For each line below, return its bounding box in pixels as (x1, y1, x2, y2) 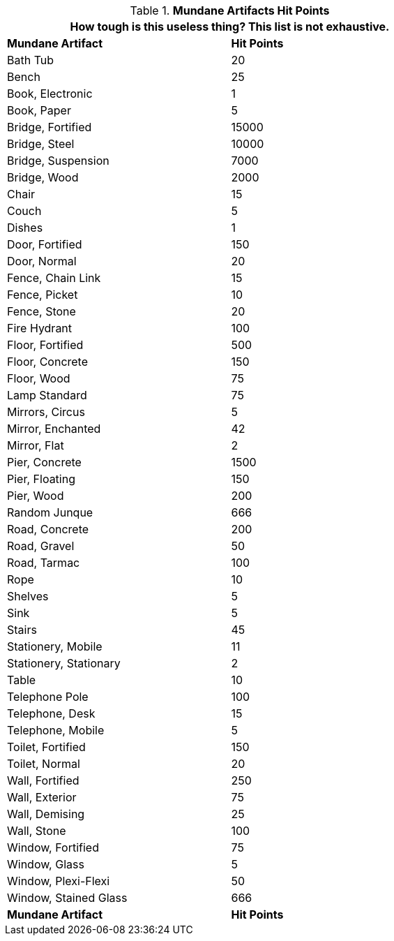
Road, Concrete (7, 522, 89, 536)
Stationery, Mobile (7, 639, 103, 653)
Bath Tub (7, 53, 54, 67)
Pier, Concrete (7, 455, 82, 469)
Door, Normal (7, 254, 77, 268)
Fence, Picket (7, 288, 78, 302)
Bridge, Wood (7, 170, 79, 184)
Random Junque (7, 505, 93, 519)
